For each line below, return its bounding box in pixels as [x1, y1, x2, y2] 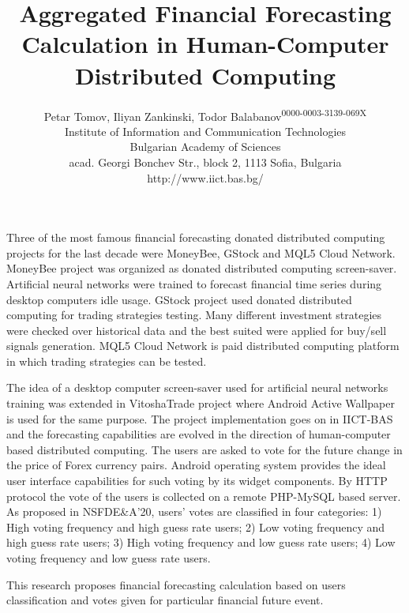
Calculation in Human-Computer [21, 28, 389, 60]
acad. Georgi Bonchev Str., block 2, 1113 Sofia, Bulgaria [69, 153, 342, 170]
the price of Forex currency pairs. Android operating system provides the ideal [6, 457, 386, 473]
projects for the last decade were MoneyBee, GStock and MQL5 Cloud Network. [6, 244, 396, 261]
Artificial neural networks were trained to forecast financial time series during [6, 275, 382, 291]
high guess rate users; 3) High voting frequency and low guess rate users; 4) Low [6, 534, 396, 551]
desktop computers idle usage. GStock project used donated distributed [6, 291, 352, 307]
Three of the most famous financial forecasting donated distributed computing [6, 229, 385, 246]
